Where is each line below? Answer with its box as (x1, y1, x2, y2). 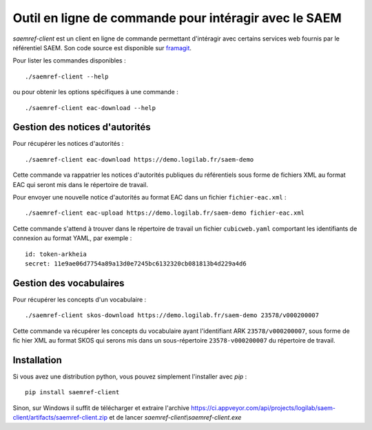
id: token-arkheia (25, 250, 87, 258)
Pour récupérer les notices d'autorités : (12, 140, 124, 148)
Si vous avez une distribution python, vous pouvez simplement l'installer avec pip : (12, 372, 247, 380)
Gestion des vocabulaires (12, 277, 125, 289)
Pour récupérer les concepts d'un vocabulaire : (12, 295, 147, 303)
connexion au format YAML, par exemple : (12, 234, 132, 242)
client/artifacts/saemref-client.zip (12, 413, 108, 422)
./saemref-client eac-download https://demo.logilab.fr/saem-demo (25, 155, 254, 163)
